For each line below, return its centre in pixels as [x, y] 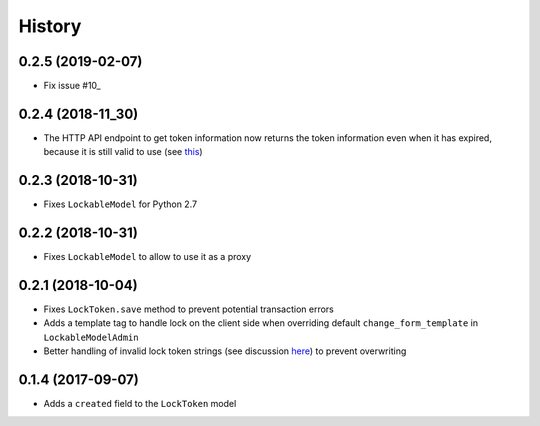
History [50, 26]
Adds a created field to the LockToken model [140, 404]
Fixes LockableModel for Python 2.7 [120, 204]
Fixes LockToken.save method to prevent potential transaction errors [189, 309]
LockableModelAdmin [91, 337]
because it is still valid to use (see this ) [123, 152]
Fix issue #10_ [72, 86]
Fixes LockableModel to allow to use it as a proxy [147, 257]
